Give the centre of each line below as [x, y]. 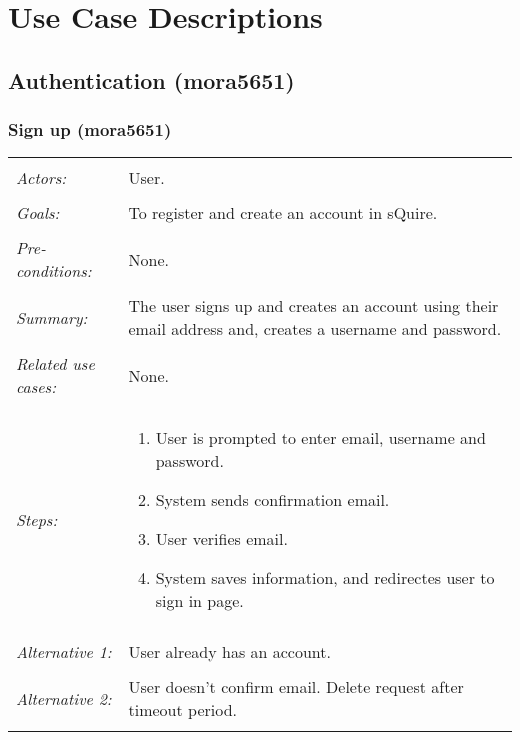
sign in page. [199, 601]
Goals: [38, 213]
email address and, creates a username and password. [315, 329]
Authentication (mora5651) [151, 79]
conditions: [54, 271]
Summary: [52, 317]
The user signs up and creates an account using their [313, 306]
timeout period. [183, 710]
